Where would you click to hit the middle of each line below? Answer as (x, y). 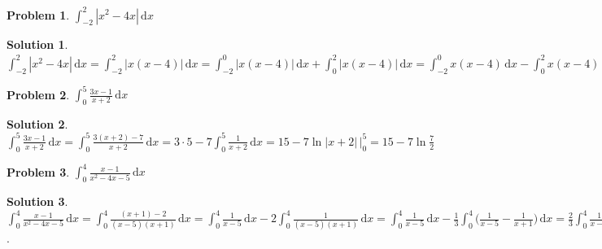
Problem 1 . (38, 14)
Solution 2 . (37, 123)
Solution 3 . (37, 201)
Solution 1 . (37, 44)
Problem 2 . (38, 94)
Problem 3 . (38, 171)
